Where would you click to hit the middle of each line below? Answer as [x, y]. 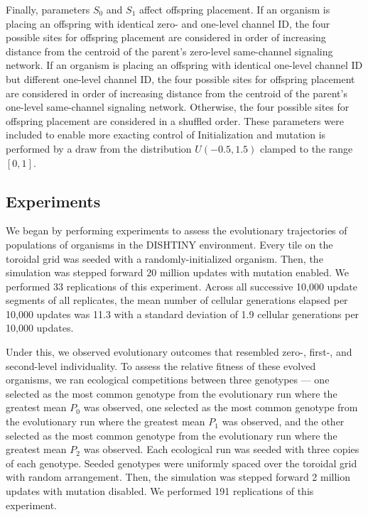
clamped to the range [306, 148]
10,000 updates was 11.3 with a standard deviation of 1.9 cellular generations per [183, 314]
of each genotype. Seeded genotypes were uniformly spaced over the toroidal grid [182, 463]
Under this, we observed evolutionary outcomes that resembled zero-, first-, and [179, 352]
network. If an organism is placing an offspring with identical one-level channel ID [184, 65]
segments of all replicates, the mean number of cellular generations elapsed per [177, 300]
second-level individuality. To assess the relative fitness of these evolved [161, 365]
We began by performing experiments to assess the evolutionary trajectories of [177, 230]
